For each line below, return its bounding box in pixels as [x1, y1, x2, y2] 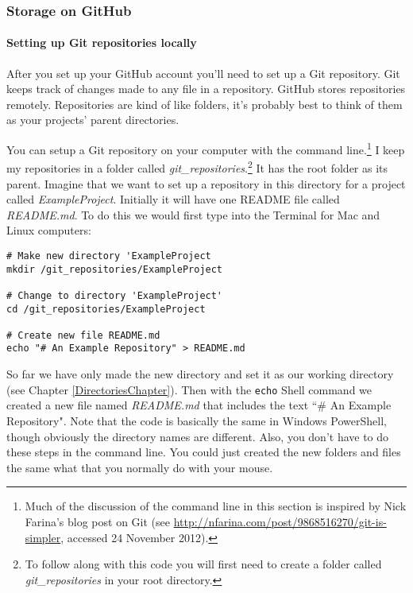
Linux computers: [6, 222, 91, 238]
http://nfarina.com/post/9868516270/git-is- [173, 513, 387, 529]
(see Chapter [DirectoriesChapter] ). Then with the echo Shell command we [6, 381, 372, 397]
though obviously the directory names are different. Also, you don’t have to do [6, 428, 389, 444]
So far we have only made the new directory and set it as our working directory [6, 366, 394, 382]
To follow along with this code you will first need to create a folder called [25, 556, 382, 572]
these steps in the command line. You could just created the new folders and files [6, 444, 401, 460]
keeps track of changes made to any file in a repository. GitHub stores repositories [6, 80, 406, 97]
